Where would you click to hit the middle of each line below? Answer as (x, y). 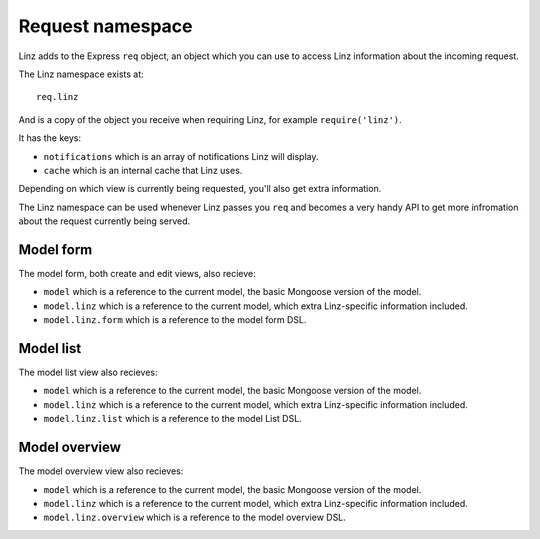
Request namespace (105, 26)
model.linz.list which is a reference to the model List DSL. (172, 419)
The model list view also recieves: (88, 372)
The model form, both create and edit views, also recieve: (137, 273)
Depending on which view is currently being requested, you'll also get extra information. (200, 189)
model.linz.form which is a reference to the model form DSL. (175, 320)
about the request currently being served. (104, 221)
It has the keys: (50, 138)
